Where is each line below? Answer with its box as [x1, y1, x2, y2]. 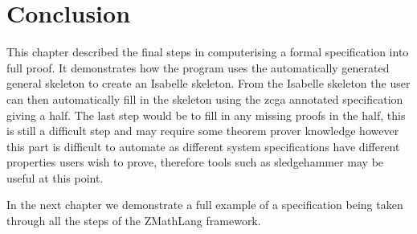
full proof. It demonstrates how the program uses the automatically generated [6, 59, 390, 76]
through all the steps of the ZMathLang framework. [6, 212, 261, 229]
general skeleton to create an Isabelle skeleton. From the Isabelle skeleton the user [6, 75, 411, 92]
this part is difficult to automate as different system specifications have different [6, 138, 400, 154]
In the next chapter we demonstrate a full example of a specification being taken [6, 196, 403, 213]
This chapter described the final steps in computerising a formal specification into [6, 43, 409, 60]
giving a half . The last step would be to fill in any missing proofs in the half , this [6, 106, 406, 123]
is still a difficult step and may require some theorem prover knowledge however [6, 122, 399, 139]
